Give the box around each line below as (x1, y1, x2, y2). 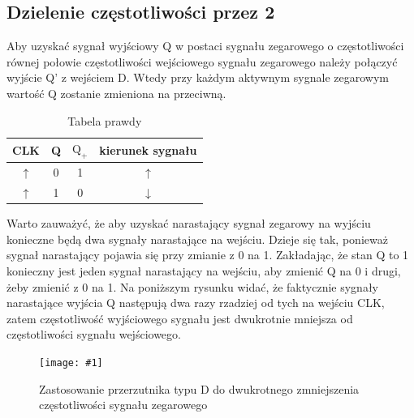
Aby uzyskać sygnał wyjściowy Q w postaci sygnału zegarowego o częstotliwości (6, 37, 404, 54)
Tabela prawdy (67, 112, 142, 129)
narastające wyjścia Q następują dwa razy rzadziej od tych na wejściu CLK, (6, 294, 385, 311)
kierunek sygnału (99, 141, 197, 158)
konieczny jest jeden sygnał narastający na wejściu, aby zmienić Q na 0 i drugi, (6, 262, 401, 279)
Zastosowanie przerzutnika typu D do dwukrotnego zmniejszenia (39, 380, 360, 397)
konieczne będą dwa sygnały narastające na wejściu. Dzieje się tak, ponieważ (6, 230, 388, 247)
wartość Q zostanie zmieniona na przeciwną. (6, 84, 226, 101)
